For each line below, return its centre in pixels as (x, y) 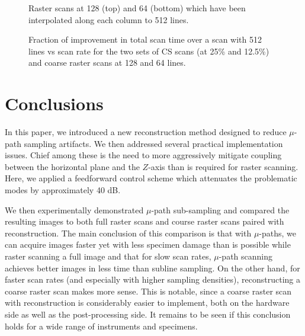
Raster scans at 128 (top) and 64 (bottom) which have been (137, 8)
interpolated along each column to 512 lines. (109, 19)
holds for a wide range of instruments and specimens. (101, 326)
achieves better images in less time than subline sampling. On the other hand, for (152, 268)
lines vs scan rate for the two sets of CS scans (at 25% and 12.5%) (149, 51)
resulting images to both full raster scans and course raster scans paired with (145, 221)
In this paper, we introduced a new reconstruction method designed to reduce (146, 132)
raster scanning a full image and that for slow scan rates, (108, 256)
